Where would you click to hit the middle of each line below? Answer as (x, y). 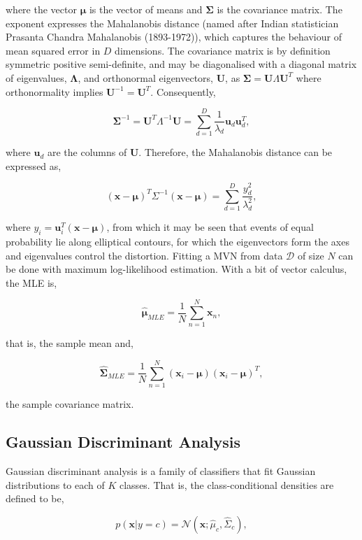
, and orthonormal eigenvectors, (146, 77)
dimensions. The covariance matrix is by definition (223, 50)
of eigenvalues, (36, 77)
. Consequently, (183, 91)
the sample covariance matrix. (70, 404)
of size (311, 255)
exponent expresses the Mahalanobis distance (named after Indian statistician (172, 23)
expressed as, (34, 165)
